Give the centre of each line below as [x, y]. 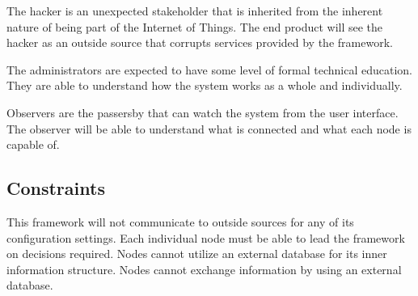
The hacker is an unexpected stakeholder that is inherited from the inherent [195, 11]
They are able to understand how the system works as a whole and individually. [205, 85]
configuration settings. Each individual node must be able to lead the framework [206, 237]
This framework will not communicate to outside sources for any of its [180, 221]
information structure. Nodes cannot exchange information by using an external [204, 269]
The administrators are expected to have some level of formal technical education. [210, 69]
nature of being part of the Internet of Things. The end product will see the [195, 26]
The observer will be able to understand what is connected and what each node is [209, 128]
